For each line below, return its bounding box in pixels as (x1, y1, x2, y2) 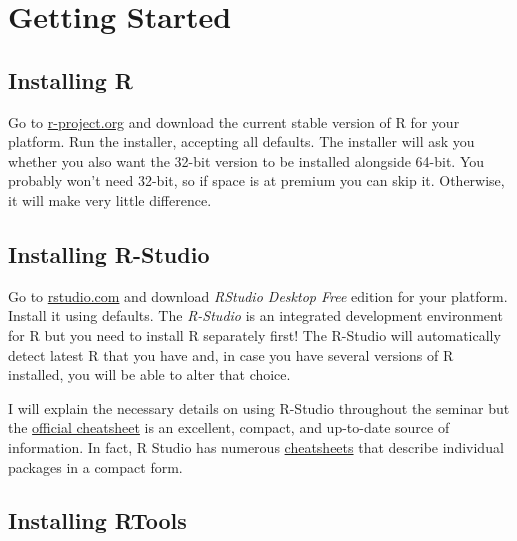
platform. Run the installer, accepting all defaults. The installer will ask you (8, 131, 475, 152)
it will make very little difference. (8, 189, 212, 210)
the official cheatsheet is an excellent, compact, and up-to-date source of (8, 417, 450, 438)
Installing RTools (8, 505, 187, 536)
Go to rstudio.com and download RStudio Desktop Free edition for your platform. (8, 285, 508, 306)
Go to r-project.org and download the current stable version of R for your (8, 111, 460, 132)
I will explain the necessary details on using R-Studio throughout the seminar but (8, 397, 510, 418)
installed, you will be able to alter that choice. (8, 364, 291, 385)
